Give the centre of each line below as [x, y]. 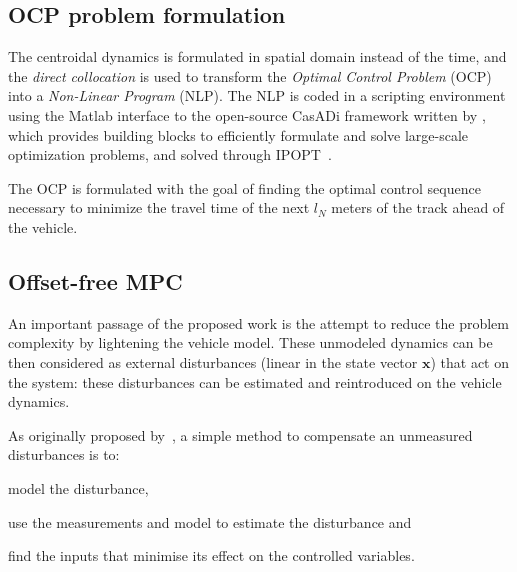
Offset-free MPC [95, 280]
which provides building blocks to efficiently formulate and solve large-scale [238, 134]
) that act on [470, 361]
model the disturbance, [78, 487]
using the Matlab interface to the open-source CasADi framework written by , [247, 114]
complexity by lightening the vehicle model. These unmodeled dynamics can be [250, 342]
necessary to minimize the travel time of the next [159, 207]
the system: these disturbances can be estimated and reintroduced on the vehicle [255, 381]
